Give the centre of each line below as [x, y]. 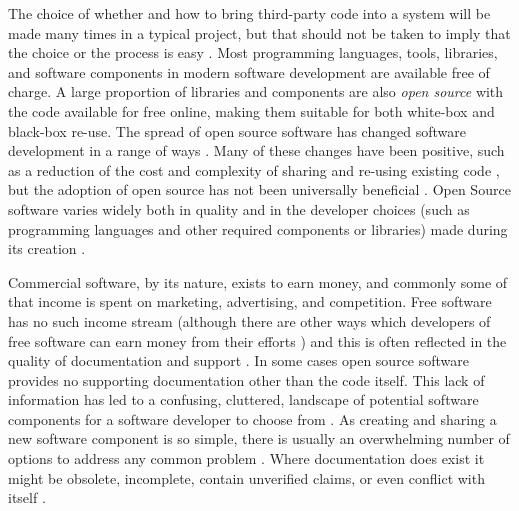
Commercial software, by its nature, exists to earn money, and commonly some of [258, 281]
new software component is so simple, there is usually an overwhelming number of [259, 438]
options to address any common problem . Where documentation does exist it [246, 458]
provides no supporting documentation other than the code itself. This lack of [246, 379]
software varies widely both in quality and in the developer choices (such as [239, 208]
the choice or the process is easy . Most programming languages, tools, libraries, [253, 52]
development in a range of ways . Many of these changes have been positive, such [256, 150]
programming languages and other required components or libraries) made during [258, 228]
